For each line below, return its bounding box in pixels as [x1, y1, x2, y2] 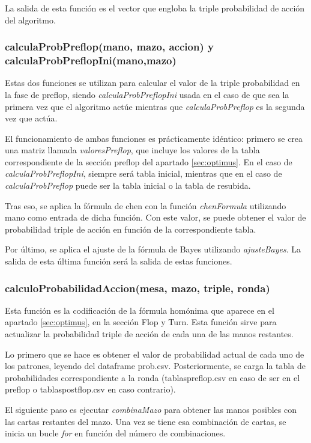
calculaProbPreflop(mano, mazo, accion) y [5, 39, 214, 54]
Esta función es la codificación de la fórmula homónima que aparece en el [5, 304, 274, 316]
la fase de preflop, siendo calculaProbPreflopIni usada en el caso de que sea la [5, 88, 289, 100]
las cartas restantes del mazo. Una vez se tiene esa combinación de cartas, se [5, 415, 286, 427]
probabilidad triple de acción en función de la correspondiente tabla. [5, 222, 256, 235]
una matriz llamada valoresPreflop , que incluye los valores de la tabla [5, 144, 260, 156]
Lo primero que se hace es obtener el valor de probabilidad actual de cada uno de [5, 347, 304, 360]
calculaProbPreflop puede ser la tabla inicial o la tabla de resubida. [5, 179, 251, 192]
